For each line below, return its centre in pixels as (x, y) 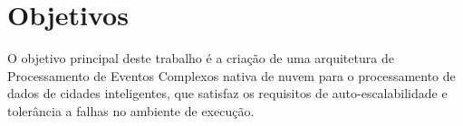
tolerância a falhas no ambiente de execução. (131, 110)
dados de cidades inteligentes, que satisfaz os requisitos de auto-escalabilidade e (227, 93)
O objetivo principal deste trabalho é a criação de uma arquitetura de (201, 58)
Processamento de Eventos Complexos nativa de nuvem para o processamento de (231, 75)
